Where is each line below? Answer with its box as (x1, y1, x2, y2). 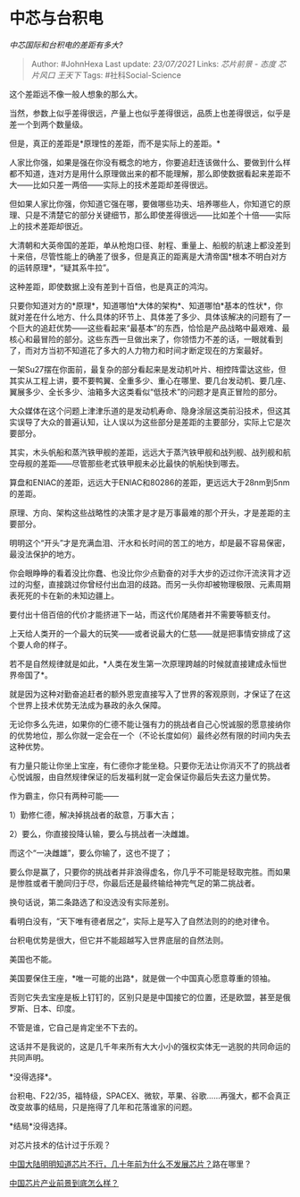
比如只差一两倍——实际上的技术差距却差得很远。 (32, 179, 212, 190)
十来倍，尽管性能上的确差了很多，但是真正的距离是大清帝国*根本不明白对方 (9, 251, 287, 261)
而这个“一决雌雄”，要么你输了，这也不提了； (9, 847, 173, 858)
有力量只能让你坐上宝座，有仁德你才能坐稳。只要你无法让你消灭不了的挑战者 (9, 760, 291, 771)
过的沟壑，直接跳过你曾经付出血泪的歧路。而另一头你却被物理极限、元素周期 (9, 578, 291, 589)
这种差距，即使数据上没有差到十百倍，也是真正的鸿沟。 (9, 281, 212, 292)
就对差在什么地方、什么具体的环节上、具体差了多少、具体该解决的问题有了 (9, 311, 283, 322)
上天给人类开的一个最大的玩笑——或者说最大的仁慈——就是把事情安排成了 (9, 628, 283, 638)
